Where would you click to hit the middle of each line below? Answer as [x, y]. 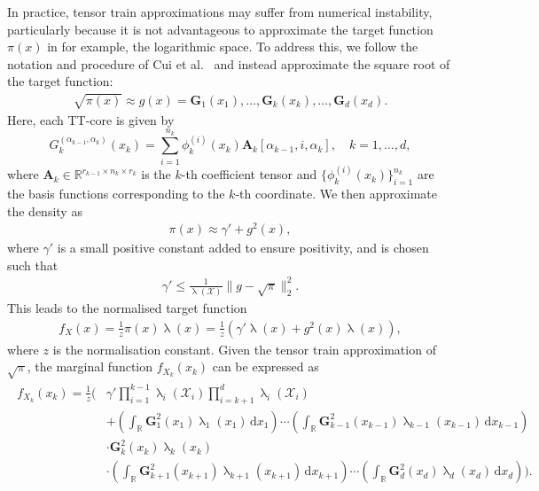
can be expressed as [266, 366]
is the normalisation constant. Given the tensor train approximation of [244, 349]
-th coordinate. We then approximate [336, 193]
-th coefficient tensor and [249, 174]
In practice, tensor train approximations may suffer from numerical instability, [220, 12]
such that [33, 265]
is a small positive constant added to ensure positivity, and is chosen [243, 248]
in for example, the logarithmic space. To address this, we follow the [233, 47]
